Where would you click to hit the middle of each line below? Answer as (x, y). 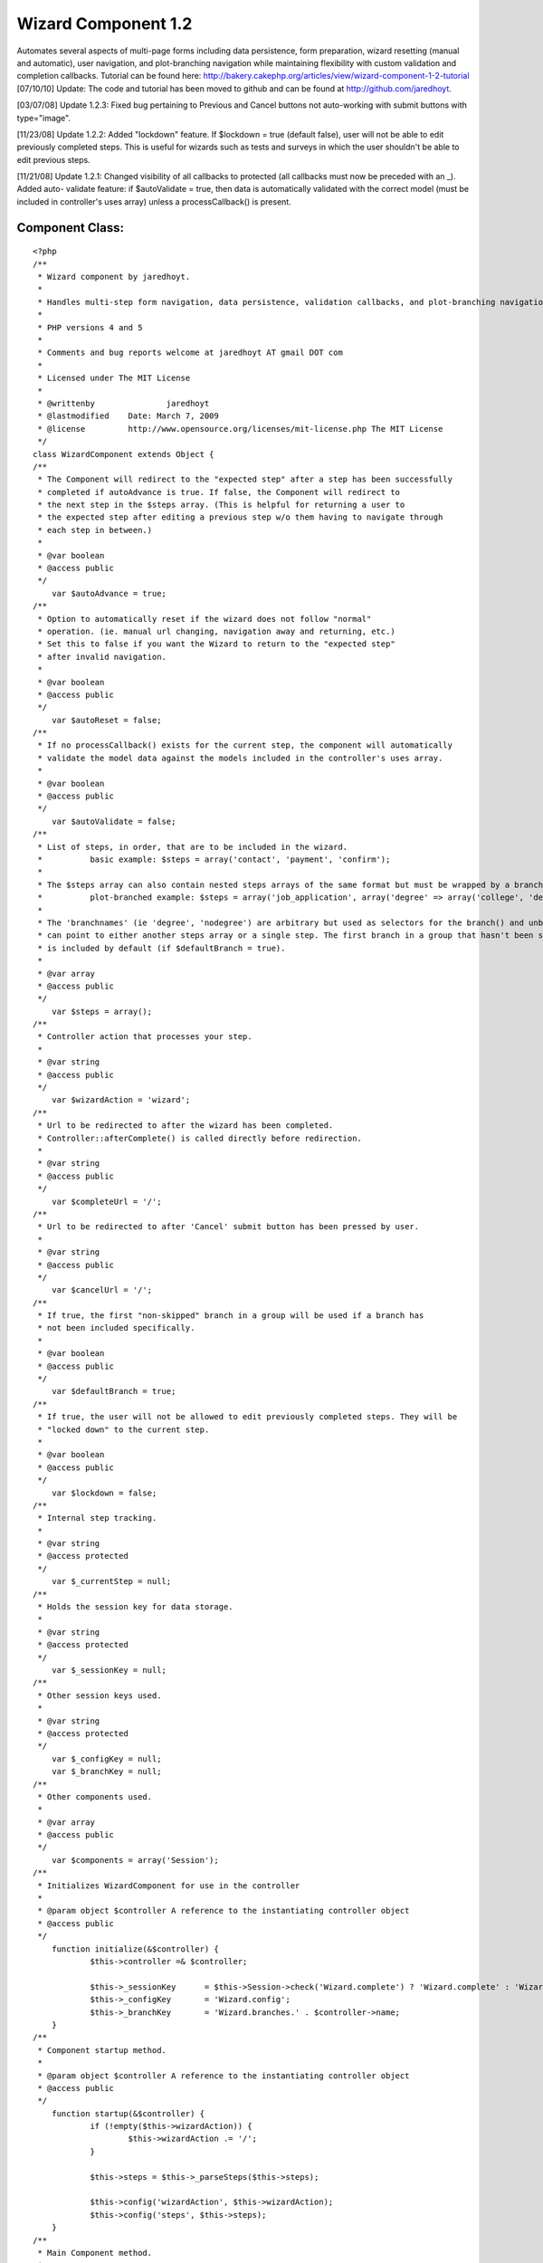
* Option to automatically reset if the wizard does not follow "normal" (205, 619)
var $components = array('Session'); (135, 1860)
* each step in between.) (95, 530)
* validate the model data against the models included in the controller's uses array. (240, 758)
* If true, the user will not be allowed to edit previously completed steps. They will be (248, 1417)
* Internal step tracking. (97, 1518)
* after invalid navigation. (102, 657)
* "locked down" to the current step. (124, 1429)
